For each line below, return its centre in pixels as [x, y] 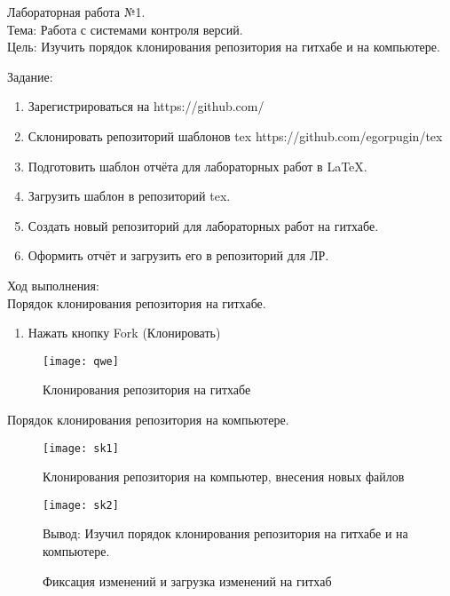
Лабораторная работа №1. [76, 12]
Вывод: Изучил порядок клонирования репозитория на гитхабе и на [225, 533]
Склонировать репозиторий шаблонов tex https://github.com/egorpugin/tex [235, 135]
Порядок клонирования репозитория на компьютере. [148, 419]
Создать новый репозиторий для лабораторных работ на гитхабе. [203, 225]
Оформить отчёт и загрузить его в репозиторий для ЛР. [178, 255]
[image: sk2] [81, 505]
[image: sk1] [81, 448]
